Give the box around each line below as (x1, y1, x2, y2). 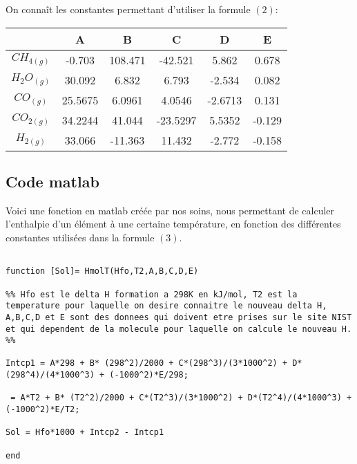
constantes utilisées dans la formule (6, 230, 155, 244)
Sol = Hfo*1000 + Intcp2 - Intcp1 (6, 427, 164, 438)
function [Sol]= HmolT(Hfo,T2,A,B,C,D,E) (6, 266, 199, 277)
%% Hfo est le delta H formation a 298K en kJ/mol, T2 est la (6, 289, 298, 299)
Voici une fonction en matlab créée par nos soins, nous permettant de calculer (6, 203, 335, 217)
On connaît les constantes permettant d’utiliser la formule (6, 2, 251, 16)
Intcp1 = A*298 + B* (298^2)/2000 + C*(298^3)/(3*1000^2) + (6, 358, 288, 369)
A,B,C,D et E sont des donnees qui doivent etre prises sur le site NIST (6, 312, 352, 322)
